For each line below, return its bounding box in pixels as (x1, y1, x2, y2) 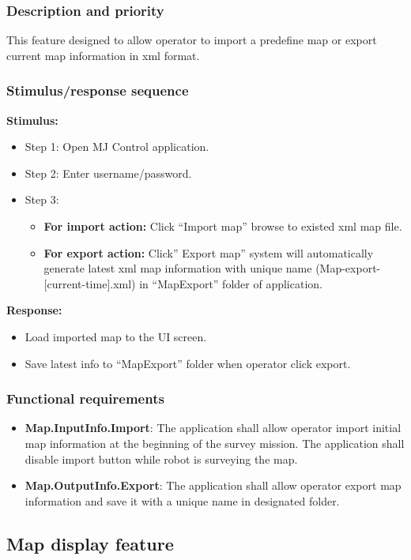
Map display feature (6, 531, 174, 555)
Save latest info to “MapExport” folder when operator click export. (25, 355, 351, 371)
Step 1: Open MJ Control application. (25, 138, 209, 155)
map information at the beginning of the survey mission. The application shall (25, 434, 405, 451)
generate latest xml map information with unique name (43, 260, 312, 276)
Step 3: (25, 191, 59, 208)
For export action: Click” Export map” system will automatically (43, 244, 374, 261)
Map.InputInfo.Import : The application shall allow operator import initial (25, 419, 402, 436)
